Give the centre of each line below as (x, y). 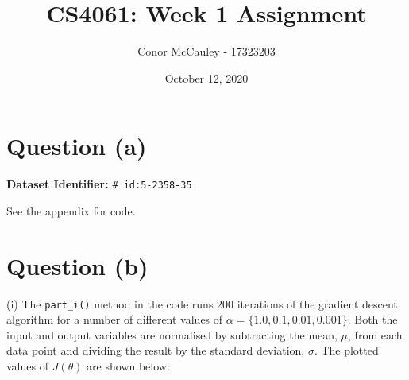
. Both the (372, 319)
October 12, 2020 (206, 78)
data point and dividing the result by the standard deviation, (156, 350)
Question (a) (77, 146)
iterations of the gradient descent (317, 303)
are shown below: (128, 366)
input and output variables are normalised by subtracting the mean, (172, 334)
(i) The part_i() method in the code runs (110, 303)
